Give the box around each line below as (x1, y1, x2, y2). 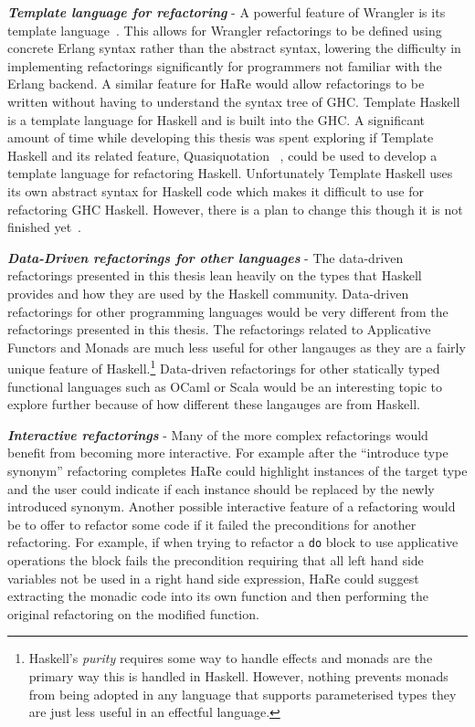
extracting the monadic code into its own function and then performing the (7, 586, 429, 606)
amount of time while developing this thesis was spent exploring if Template (7, 128, 434, 147)
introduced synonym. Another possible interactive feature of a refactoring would (7, 497, 456, 516)
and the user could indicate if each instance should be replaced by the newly (7, 479, 435, 498)
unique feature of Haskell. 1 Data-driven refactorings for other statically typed (7, 356, 440, 377)
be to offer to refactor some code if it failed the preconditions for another (7, 514, 417, 533)
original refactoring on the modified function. (7, 604, 259, 623)
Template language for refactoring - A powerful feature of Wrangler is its (7, 3, 446, 21)
